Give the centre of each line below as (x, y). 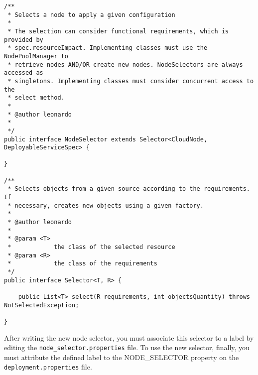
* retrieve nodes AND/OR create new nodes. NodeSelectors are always (125, 64)
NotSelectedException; (42, 305)
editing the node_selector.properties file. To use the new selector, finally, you (127, 347)
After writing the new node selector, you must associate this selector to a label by (129, 337)
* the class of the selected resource (91, 247)
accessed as (24, 73)
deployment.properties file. (48, 367)
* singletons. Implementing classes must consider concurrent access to (131, 81)
